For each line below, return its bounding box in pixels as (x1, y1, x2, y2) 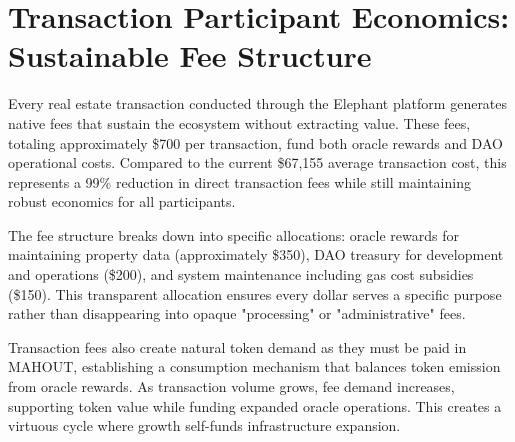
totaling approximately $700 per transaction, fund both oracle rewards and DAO (8, 132, 503, 153)
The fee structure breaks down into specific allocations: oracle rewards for (8, 224, 459, 245)
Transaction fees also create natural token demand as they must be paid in (8, 336, 467, 357)
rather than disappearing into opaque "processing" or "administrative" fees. (8, 303, 466, 324)
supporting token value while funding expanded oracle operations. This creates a (8, 395, 502, 416)
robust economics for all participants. (8, 191, 236, 212)
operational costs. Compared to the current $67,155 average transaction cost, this (8, 152, 507, 173)
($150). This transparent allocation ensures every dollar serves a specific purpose (8, 283, 502, 304)
